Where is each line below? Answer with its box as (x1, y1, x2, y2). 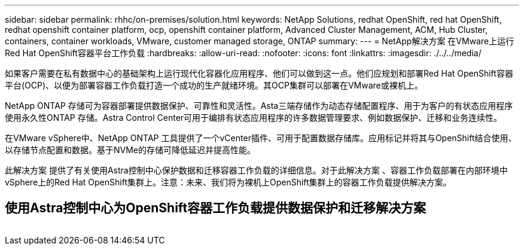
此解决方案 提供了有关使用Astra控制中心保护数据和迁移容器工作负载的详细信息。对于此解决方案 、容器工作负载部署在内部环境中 (5, 165, 508, 175)
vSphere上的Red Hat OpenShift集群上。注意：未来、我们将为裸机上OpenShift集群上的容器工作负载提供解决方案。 (5, 177, 452, 187)
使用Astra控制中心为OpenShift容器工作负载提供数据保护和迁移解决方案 (5, 200, 426, 216)
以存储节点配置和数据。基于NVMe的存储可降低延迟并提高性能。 (5, 145, 256, 155)
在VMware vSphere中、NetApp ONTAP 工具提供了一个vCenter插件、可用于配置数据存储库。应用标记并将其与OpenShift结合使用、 (5, 133, 517, 143)
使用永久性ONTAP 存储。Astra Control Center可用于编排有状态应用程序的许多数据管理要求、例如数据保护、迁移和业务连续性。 (5, 112, 502, 123)
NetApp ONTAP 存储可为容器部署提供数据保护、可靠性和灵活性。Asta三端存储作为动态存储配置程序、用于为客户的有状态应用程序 (5, 100, 513, 111)
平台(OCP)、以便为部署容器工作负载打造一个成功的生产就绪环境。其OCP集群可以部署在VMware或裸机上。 (5, 80, 423, 90)
